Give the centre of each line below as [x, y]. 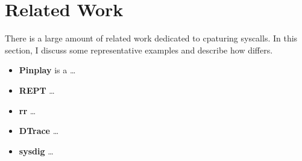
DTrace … [39, 131]
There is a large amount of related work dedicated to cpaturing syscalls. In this [151, 38]
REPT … [37, 90]
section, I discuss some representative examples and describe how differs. [139, 50]
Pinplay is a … [47, 70]
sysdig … [36, 150]
